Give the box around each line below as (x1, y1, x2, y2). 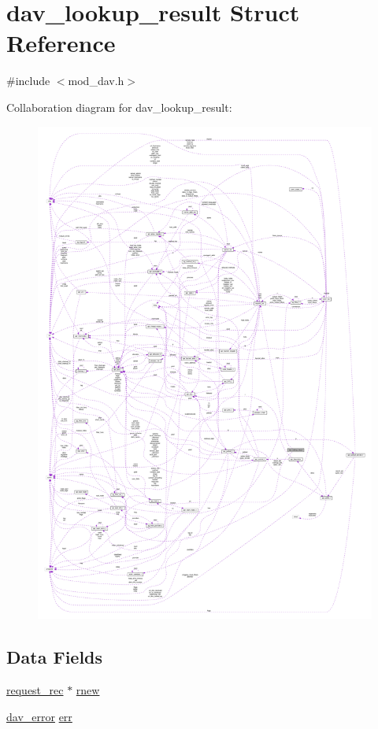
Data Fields (6, 645, 103, 669)
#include (6, 72, 50, 89)
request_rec (6, 681, 64, 698)
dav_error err (6, 708, 72, 724)
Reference (6, 27, 116, 59)
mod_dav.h (68, 72, 124, 89)
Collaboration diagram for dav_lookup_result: (6, 98, 232, 115)
